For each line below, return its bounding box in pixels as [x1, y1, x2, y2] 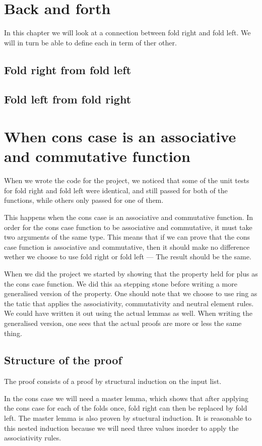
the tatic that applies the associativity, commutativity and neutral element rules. [4, 298, 254, 308]
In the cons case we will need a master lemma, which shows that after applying [4, 393, 248, 403]
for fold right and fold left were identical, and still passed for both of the [4, 185, 228, 195]
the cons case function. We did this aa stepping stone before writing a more [4, 278, 237, 289]
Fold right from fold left [4, 62, 132, 77]
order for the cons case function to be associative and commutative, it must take [4, 221, 252, 232]
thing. [4, 327, 22, 338]
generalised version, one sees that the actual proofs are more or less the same [4, 317, 242, 328]
